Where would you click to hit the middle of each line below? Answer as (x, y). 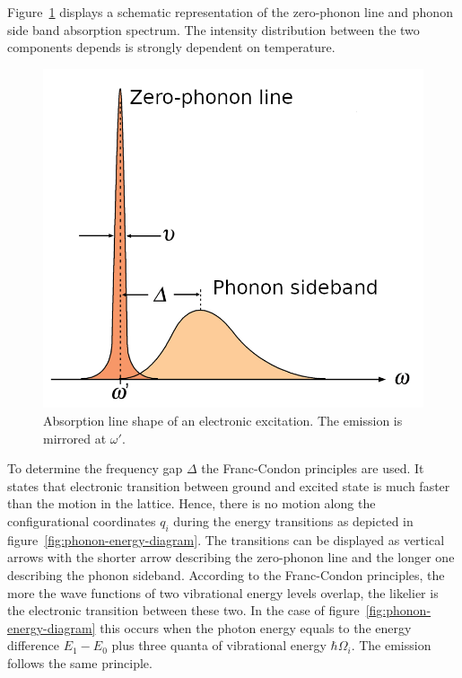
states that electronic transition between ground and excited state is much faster (229, 485)
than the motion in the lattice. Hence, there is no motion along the (192, 503)
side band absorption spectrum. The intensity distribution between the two (214, 29)
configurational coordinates (82, 521)
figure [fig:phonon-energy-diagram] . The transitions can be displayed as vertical (226, 539)
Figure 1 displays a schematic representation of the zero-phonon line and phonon (230, 12)
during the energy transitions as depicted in (293, 521)
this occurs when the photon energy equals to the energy (256, 627)
